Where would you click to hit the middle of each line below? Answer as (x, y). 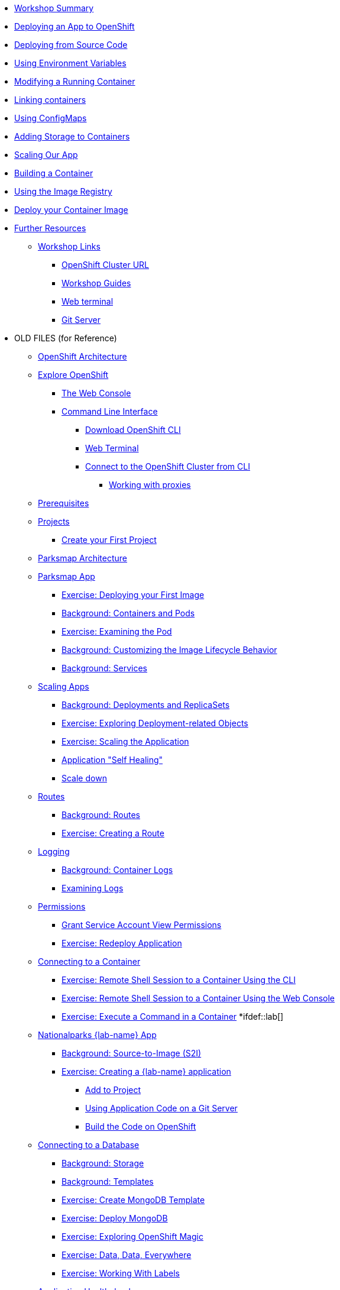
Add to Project (113, 1090)
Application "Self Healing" (112, 760)
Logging (54, 851)
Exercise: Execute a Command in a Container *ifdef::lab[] (173, 1016)
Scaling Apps (64, 686)
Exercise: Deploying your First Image (133, 595)
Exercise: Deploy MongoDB (115, 1218)
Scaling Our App (46, 155)
